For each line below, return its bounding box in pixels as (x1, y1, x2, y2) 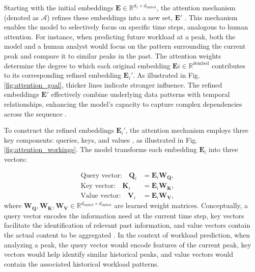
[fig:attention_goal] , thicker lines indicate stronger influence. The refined (4, 79, 223, 90)
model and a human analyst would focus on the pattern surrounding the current (4, 41, 246, 51)
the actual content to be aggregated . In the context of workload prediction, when (4, 229, 250, 240)
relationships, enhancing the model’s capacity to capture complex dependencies (4, 98, 242, 109)
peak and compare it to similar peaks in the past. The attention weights (4, 50, 221, 60)
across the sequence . (4, 108, 67, 119)
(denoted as (4, 12, 39, 22)
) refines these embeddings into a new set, (47, 12, 173, 22)
